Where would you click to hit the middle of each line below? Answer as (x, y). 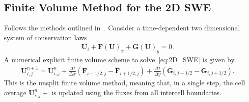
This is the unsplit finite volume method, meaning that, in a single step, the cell (124, 83)
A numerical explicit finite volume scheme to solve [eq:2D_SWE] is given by (119, 60)
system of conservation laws (46, 37)
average (15, 92)
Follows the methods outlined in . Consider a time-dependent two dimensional (122, 28)
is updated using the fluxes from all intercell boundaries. (136, 92)
